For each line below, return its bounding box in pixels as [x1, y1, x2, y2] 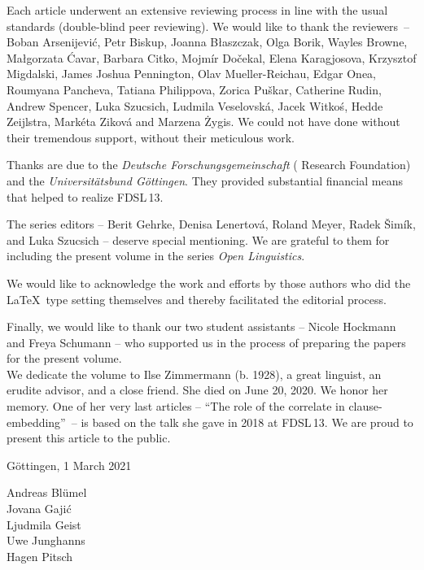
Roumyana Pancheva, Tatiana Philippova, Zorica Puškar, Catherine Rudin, [7, 80, 382, 98]
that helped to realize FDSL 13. [7, 188, 164, 205]
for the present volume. [7, 350, 122, 367]
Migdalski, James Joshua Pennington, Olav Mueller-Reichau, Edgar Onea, [7, 65, 376, 82]
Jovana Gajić [7, 500, 72, 517]
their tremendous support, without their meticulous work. [7, 128, 295, 146]
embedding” [7, 413, 66, 430]
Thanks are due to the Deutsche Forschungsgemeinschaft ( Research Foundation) [7, 156, 411, 173]
